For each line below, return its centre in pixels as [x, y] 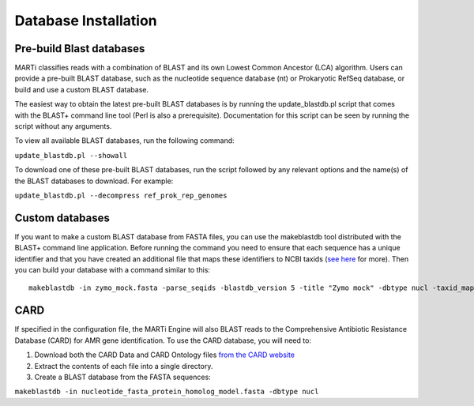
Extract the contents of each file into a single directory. [124, 366]
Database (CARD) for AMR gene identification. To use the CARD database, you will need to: [163, 340]
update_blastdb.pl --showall [71, 155]
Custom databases [62, 218]
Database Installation [86, 21]
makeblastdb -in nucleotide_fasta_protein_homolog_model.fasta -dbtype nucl [167, 392]
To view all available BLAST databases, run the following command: [124, 141]
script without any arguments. [63, 126]
